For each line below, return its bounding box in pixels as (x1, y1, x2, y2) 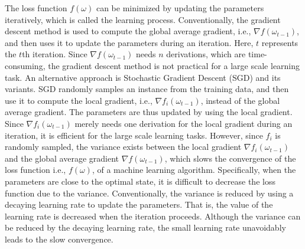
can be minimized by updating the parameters (96, 2, 264, 14)
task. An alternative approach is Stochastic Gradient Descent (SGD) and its (5, 71, 281, 83)
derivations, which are (166, 48, 246, 60)
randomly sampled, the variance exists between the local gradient (5, 140, 242, 153)
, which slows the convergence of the (164, 152, 296, 164)
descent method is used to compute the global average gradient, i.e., (5, 25, 251, 37)
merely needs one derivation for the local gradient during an (74, 117, 293, 129)
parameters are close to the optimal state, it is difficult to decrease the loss (5, 175, 275, 187)
